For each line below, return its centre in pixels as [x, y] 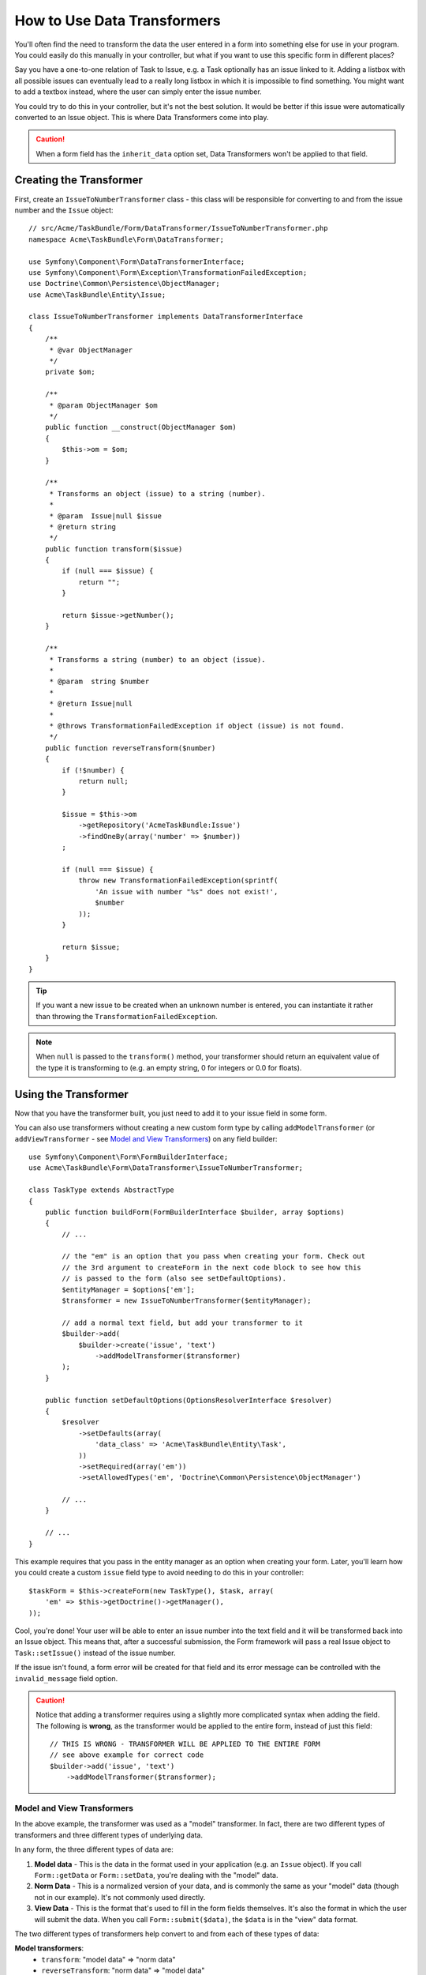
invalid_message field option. [66, 1678]
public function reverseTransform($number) [130, 748]
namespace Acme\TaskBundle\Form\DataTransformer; [127, 239]
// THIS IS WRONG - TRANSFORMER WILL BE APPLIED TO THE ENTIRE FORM [185, 1744]
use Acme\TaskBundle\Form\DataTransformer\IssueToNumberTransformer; [166, 1168]
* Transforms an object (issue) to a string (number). [157, 493]
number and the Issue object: [64, 210]
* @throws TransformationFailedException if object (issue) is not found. [197, 726]
